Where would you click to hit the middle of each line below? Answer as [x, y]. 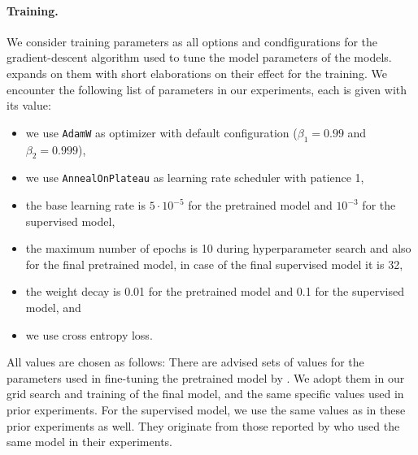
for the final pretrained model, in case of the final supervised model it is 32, [214, 264]
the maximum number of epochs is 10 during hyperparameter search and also [218, 248]
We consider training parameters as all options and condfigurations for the [192, 41]
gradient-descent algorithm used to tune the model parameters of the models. [199, 57]
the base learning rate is [86, 205]
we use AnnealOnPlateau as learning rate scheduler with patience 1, [195, 178]
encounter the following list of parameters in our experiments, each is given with [207, 89]
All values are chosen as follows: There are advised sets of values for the [185, 362]
